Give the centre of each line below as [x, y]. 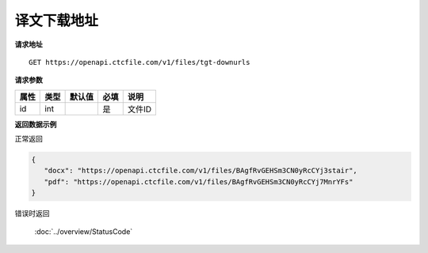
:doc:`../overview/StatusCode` [84, 231]
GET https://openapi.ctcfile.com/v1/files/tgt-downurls [139, 62]
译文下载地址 [57, 21]
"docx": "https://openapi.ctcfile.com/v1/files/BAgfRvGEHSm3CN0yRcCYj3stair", [201, 171]
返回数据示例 [36, 124]
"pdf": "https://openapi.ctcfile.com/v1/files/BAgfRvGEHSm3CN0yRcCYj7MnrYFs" [199, 181]
